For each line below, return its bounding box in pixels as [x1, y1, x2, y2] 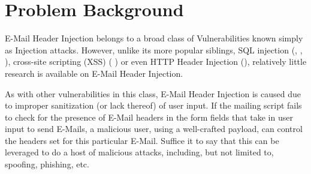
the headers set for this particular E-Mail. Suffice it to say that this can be [5, 134, 279, 146]
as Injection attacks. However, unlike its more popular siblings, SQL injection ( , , [5, 43, 303, 56]
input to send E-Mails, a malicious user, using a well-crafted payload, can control [5, 122, 303, 135]
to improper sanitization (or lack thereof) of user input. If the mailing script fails [5, 99, 302, 112]
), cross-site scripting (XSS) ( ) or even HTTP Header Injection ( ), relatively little [5, 55, 307, 68]
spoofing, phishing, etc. [5, 158, 89, 170]
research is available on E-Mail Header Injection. [5, 67, 183, 79]
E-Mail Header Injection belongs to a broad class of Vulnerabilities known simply [5, 32, 303, 44]
